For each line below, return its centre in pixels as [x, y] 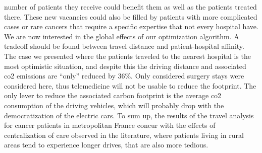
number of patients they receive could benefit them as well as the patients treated [130, 7]
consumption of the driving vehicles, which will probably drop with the [114, 105]
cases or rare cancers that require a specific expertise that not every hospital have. [131, 26]
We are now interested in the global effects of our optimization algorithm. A [122, 36]
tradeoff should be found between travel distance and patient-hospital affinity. [124, 46]
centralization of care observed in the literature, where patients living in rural [124, 135]
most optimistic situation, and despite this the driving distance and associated [125, 66]
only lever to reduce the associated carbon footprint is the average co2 [113, 95]
